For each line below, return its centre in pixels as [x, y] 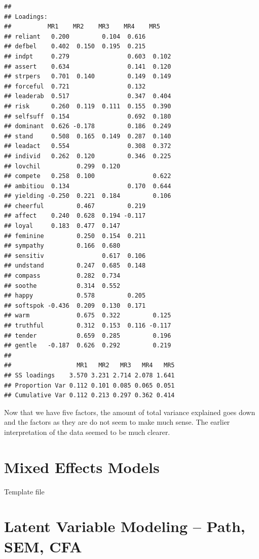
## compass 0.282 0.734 [62, 276]
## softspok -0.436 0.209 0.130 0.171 [75, 305]
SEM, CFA [43, 546]
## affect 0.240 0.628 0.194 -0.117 [75, 216]
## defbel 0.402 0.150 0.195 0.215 [75, 47]
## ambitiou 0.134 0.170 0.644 [88, 186]
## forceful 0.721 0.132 [75, 86]
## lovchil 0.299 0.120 [62, 166]
